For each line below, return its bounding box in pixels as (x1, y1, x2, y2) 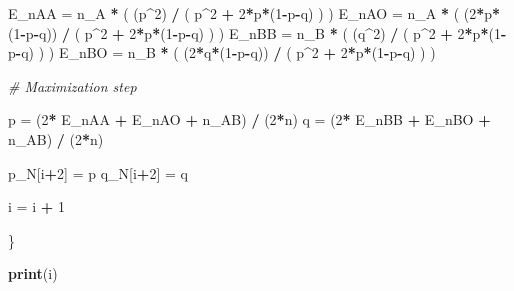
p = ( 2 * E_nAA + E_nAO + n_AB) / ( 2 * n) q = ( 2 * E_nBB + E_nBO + (8, 109, 491, 130)
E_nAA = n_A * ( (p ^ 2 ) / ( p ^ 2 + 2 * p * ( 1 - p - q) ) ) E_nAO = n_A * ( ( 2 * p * (8, 3, 501, 23)
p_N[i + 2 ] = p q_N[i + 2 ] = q (8, 162, 188, 183)
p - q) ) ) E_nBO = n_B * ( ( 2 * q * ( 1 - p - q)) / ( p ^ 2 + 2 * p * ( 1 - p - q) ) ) (8, 42, 436, 63)
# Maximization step (8, 75, 137, 96)
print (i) (8, 263, 58, 284)
